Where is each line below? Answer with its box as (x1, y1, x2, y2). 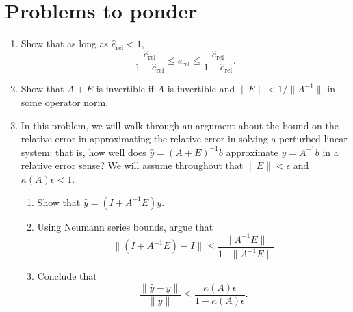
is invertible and (167, 81, 235, 96)
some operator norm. (21, 95, 109, 109)
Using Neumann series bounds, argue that (37, 219, 213, 233)
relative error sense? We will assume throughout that (21, 158, 244, 172)
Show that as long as (21, 36, 109, 51)
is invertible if (96, 81, 154, 96)
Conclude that (37, 269, 97, 283)
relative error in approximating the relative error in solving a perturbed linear (21, 131, 348, 146)
